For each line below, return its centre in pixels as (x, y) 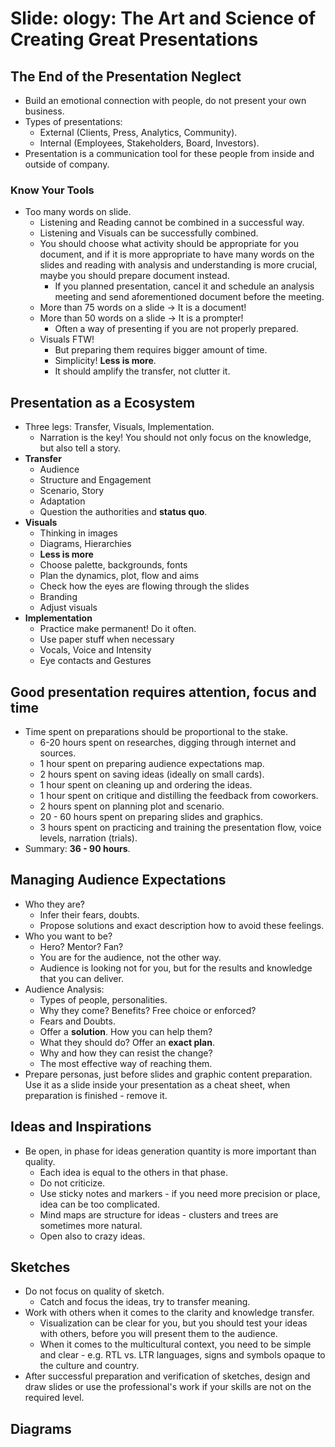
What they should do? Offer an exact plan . (127, 1042)
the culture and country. (89, 1366)
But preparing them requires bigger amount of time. (161, 350)
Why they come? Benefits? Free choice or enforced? (148, 1010)
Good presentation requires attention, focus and (163, 692)
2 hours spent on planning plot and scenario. (132, 806)
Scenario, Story (72, 491)
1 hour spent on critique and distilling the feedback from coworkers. (179, 795)
